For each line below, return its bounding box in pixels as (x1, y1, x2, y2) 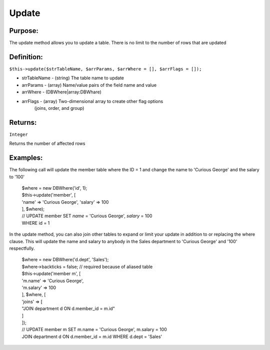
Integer (9, 131, 28, 137)
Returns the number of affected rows (9, 140, 85, 147)
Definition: (9, 52, 43, 61)
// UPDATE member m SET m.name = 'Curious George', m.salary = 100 (21, 327, 167, 333)
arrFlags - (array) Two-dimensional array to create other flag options (21, 98, 163, 104)
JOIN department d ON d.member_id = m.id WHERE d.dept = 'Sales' (21, 334, 162, 340)
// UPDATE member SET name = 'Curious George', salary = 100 (21, 213, 152, 219)
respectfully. (9, 245, 35, 252)
